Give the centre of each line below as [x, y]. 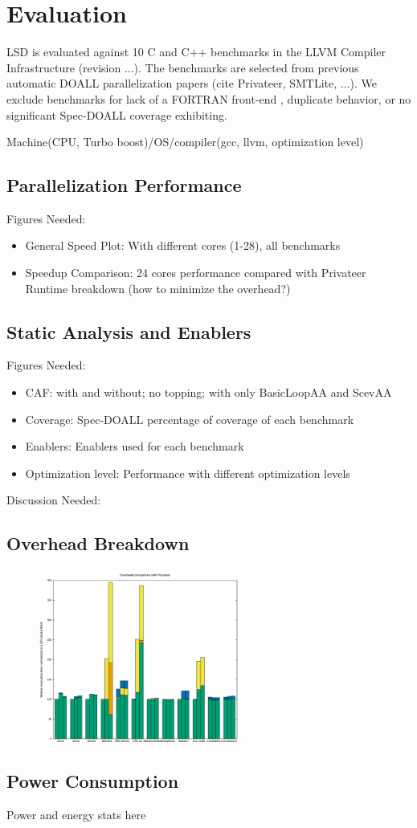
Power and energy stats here [76, 814]
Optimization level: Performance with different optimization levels [188, 473]
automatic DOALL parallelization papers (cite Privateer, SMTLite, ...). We [192, 83]
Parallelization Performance [124, 185]
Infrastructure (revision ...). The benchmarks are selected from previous [183, 67]
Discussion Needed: [54, 500]
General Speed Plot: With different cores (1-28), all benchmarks [183, 245]
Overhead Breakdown [98, 543]
